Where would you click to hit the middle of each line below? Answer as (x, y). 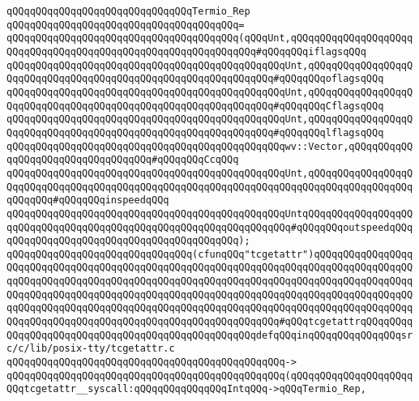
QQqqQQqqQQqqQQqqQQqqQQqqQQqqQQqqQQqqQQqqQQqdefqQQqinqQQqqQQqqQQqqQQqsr (210, 335)
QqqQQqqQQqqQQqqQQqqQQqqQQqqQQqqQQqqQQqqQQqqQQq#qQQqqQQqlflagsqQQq (195, 132)
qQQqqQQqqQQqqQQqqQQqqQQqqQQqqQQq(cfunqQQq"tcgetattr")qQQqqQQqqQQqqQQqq (210, 254)
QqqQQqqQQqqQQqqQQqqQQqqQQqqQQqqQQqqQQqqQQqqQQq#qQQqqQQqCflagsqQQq (195, 106)
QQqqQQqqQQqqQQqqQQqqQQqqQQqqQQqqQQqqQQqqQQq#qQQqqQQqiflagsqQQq (186, 51)
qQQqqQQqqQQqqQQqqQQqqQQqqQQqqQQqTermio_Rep (128, 11)
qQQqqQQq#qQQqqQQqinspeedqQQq (88, 200)
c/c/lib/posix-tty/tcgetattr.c (91, 349)
